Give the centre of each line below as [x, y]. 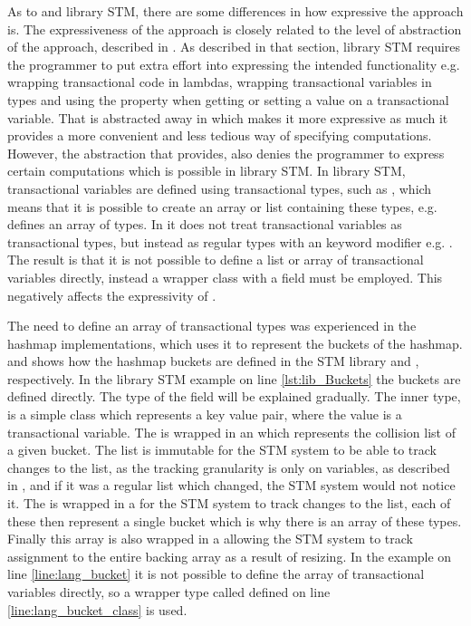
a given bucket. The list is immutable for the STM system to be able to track [222, 450]
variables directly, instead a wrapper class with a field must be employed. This [225, 277]
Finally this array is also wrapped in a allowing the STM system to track [210, 539]
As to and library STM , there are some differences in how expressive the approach [235, 11]
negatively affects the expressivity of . [112, 295]
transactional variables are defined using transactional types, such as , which [220, 188]
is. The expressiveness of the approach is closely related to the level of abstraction [235, 29]
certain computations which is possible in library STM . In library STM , [207, 171]
